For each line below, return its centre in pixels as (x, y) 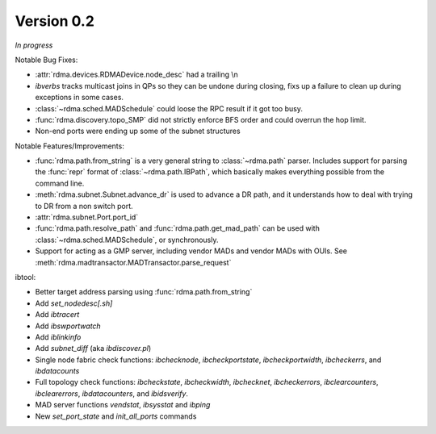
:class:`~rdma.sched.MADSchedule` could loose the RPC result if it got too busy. (169, 108)
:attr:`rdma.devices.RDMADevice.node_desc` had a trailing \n (136, 75)
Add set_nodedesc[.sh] (74, 303)
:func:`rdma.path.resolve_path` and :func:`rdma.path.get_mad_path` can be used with (178, 228)
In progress (34, 45)
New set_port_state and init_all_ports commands (116, 416)
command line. (60, 183)
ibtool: (25, 277)
